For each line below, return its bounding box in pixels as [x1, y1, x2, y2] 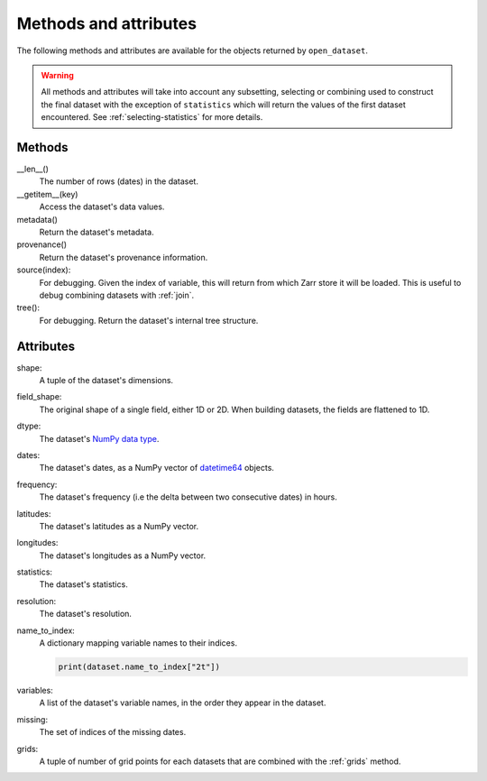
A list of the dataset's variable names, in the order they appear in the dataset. [39, 697, 326, 708]
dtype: [16, 420, 41, 432]
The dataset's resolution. [39, 609, 133, 620]
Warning [41, 69, 74, 80]
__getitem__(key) [16, 188, 78, 199]
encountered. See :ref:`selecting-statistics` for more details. [41, 112, 263, 123]
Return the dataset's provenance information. [39, 252, 208, 262]
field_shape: [16, 391, 62, 402]
